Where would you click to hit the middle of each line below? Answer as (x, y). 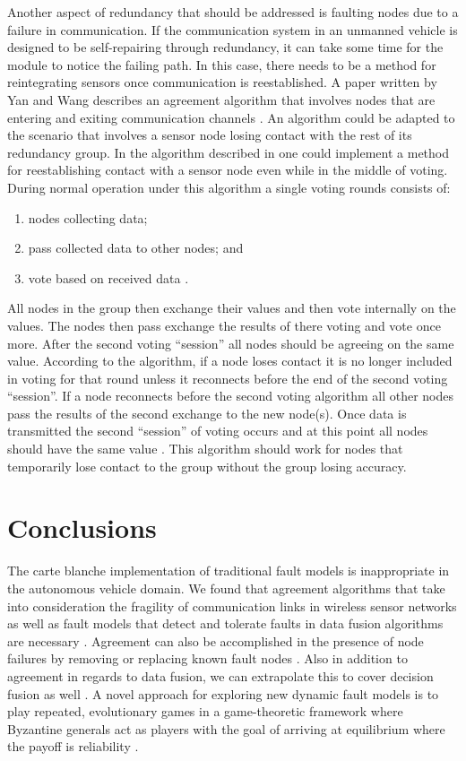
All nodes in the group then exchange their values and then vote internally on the (232, 308)
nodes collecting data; (88, 217)
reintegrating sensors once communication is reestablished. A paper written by (222, 82)
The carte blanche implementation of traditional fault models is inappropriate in (229, 571)
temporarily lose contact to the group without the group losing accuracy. (207, 466)
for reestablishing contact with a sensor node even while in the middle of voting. (228, 170)
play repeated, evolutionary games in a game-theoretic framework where (205, 711)
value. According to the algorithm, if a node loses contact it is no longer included (230, 361)
